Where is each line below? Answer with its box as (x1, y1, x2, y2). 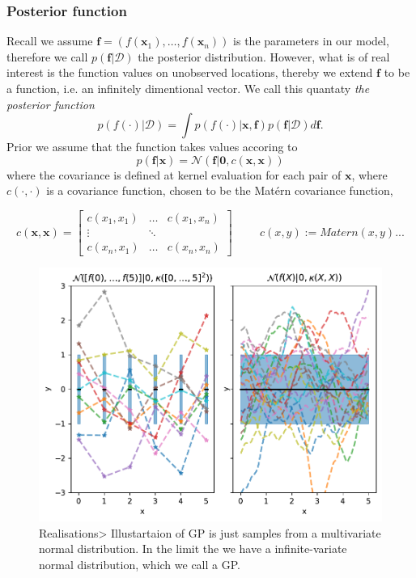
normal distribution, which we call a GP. (39, 555, 240, 572)
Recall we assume (6, 32, 93, 49)
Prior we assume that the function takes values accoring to (6, 138, 298, 155)
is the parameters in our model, (233, 32, 389, 49)
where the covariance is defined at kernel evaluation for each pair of (6, 166, 342, 183)
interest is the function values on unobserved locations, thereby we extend (6, 64, 373, 81)
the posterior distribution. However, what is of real (138, 48, 390, 65)
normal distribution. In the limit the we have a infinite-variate (39, 540, 347, 557)
